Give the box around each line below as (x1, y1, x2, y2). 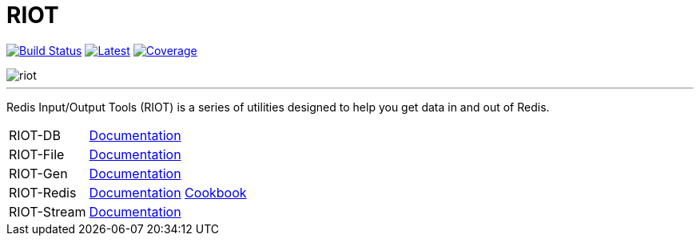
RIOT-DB (9, 127, 61, 143)
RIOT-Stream (9, 203, 86, 220)
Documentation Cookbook (89, 184, 247, 201)
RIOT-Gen (9, 165, 68, 181)
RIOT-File (9, 146, 65, 162)
